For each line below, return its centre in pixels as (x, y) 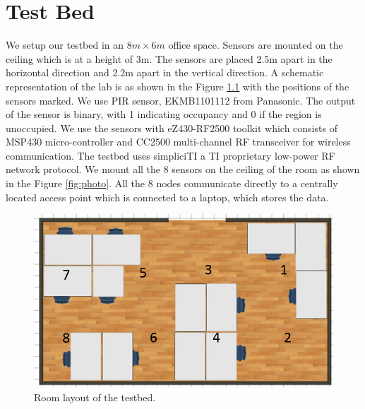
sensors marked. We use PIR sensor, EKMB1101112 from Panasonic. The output (181, 100)
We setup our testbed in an (65, 45)
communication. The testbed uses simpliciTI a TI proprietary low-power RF (170, 155)
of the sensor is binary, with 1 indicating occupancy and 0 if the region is (164, 114)
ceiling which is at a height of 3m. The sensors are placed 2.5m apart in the (169, 58)
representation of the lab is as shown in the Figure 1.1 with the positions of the (178, 86)
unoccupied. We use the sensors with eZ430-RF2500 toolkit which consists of (172, 128)
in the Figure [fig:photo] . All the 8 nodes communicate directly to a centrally (172, 183)
